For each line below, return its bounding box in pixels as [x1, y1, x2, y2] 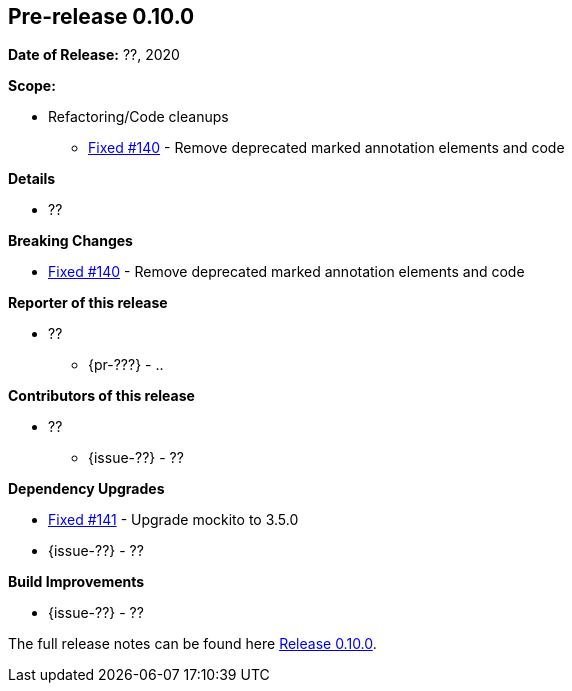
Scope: [8, 77, 56, 95]
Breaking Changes [8, 232, 133, 250]
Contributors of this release [8, 387, 195, 405]
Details [8, 170, 56, 188]
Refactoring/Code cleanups [48, 108, 229, 126]
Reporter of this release [8, 294, 168, 312]
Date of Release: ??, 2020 [8, 46, 180, 64]
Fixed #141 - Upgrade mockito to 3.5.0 [48, 511, 299, 529]
